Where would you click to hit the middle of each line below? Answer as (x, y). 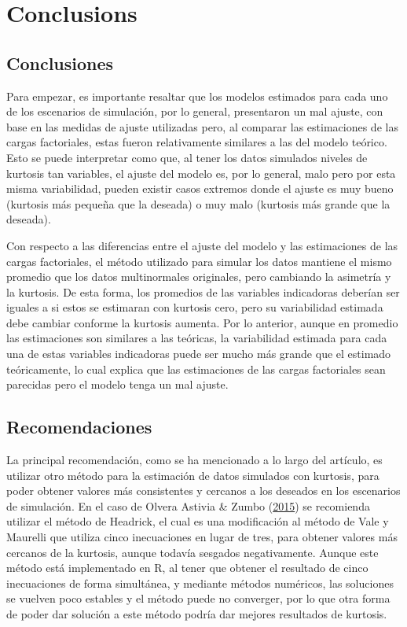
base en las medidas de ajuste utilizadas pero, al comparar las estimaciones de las (202, 126)
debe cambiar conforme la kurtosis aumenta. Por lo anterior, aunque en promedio (202, 322)
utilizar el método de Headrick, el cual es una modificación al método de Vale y (198, 521)
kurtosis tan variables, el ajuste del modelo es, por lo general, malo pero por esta (201, 173)
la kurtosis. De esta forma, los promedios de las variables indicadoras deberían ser (203, 291)
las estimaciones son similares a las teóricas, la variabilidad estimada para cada (197, 338)
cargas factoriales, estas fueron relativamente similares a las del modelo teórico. (197, 142)
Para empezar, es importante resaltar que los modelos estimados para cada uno (197, 96)
